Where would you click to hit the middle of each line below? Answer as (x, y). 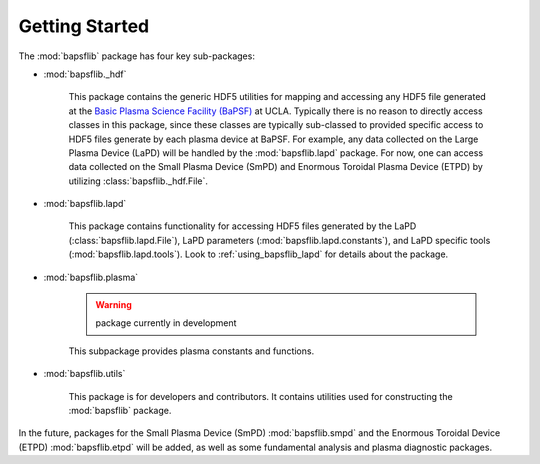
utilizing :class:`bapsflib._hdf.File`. (138, 181)
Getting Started (84, 26)
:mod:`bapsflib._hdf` (85, 74)
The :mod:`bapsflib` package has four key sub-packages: (136, 56)
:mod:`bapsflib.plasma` (91, 277)
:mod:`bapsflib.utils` (84, 374)
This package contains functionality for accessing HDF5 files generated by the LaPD (242, 226)
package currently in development (166, 323)
